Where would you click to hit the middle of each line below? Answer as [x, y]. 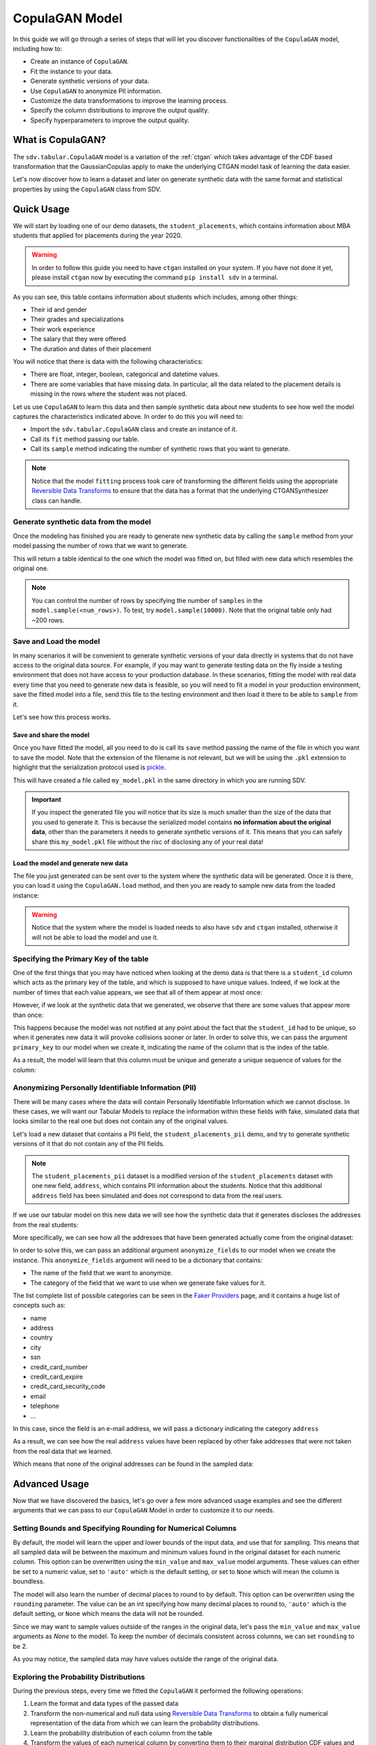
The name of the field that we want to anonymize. [102, 1273]
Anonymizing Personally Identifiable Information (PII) [105, 1087]
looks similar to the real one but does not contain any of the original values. [121, 1121]
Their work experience [63, 329]
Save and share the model [51, 735]
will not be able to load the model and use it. [95, 937]
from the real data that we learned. [63, 1451]
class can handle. [57, 500]
